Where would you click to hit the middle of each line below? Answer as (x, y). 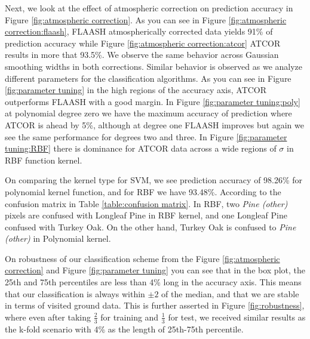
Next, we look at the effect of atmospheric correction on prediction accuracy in (149, 8)
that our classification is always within (75, 293)
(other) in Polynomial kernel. (58, 238)
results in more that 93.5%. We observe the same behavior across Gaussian (142, 55)
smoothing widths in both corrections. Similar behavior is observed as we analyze (154, 66)
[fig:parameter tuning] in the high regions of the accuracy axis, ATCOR (136, 90)
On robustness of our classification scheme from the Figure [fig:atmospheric (142, 258)
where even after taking (48, 317)
